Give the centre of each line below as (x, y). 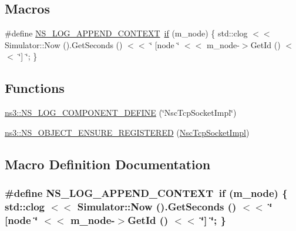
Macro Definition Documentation (108, 164)
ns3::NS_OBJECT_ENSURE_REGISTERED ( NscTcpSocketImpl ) (127, 132)
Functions (35, 88)
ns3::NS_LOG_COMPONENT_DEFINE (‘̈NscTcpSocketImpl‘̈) (121, 113)
